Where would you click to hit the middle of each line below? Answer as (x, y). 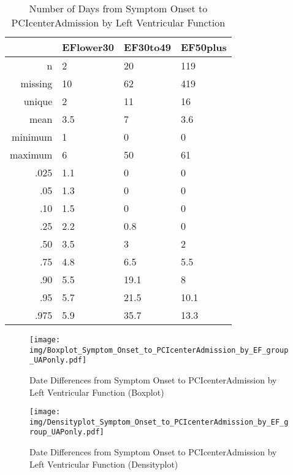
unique (38, 101)
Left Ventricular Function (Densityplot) (104, 464)
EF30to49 (147, 47)
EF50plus (204, 47)
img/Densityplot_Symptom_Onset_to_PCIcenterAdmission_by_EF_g (159, 422)
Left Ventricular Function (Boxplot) (97, 392)
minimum (32, 137)
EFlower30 (88, 47)
